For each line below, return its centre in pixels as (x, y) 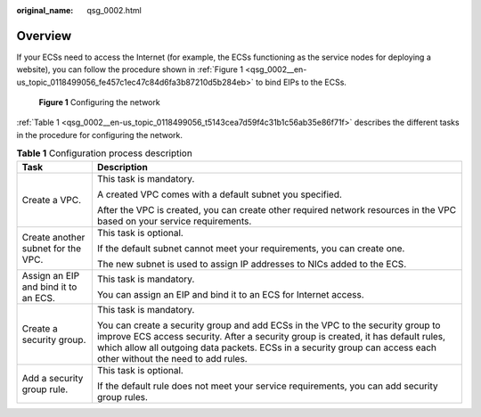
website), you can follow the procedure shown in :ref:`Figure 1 (130, 69)
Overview (44, 36)
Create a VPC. (52, 200)
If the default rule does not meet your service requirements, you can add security (267, 386)
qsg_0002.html (114, 10)
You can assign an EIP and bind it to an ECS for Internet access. (230, 294)
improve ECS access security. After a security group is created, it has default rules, (271, 336)
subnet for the (52, 248)
